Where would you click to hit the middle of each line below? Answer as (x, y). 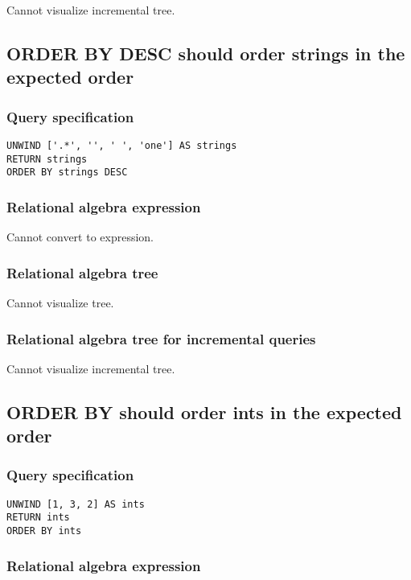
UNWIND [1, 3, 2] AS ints (76, 504)
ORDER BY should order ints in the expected (204, 411)
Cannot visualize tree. (60, 302)
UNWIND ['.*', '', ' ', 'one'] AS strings (122, 145)
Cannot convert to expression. (80, 237)
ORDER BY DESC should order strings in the (206, 53)
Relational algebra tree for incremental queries (161, 338)
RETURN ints (38, 518)
